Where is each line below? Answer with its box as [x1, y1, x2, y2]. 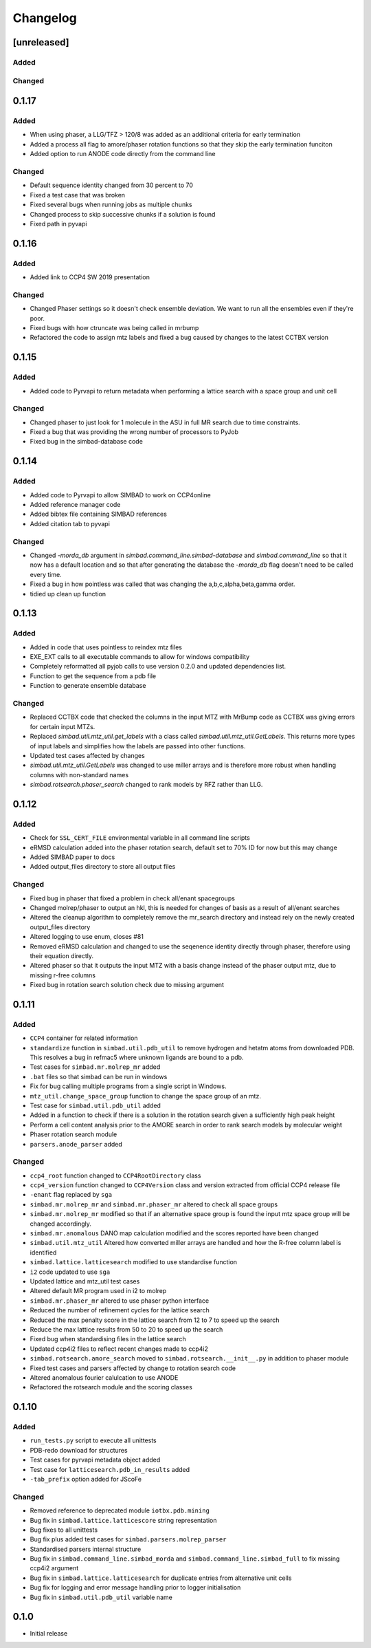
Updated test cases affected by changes [30, 751, 146, 759]
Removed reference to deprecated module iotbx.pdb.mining [30, 1506, 210, 1515]
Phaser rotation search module [30, 1130, 117, 1138]
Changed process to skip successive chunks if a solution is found [30, 210, 216, 218]
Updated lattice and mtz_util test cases [30, 1277, 140, 1286]
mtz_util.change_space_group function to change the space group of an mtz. [30, 1092, 261, 1100]
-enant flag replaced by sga [30, 1191, 113, 1199]
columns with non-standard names [30, 770, 129, 779]
